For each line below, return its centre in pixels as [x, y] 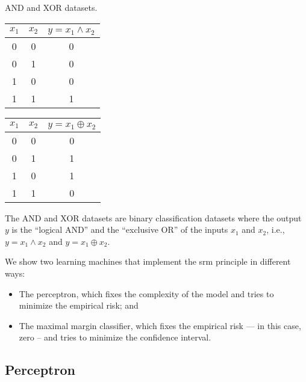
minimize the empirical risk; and [79, 305]
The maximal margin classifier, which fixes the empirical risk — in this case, [160, 325]
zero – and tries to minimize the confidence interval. [115, 337]
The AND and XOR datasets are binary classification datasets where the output [153, 217]
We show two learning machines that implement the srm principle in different [148, 261]
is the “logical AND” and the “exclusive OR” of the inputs [120, 230]
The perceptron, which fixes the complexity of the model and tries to [146, 293]
